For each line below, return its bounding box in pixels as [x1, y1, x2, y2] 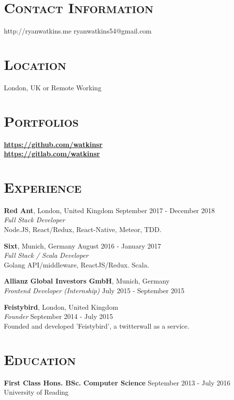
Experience [4, 177, 82, 197]
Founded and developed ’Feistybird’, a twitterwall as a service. [4, 320, 189, 331]
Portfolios [4, 111, 79, 131]
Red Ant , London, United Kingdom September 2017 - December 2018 [4, 205, 215, 215]
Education [4, 349, 76, 369]
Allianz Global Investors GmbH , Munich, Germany [4, 276, 170, 286]
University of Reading [4, 387, 69, 397]
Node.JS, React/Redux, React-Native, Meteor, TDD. [4, 224, 162, 234]
